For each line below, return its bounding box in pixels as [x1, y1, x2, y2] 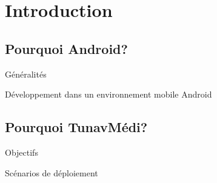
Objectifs [5, 145, 38, 158]
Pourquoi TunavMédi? [5, 118, 148, 136]
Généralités [5, 67, 47, 80]
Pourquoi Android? [5, 39, 128, 58]
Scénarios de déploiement [5, 166, 98, 179]
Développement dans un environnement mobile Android [5, 88, 212, 101]
